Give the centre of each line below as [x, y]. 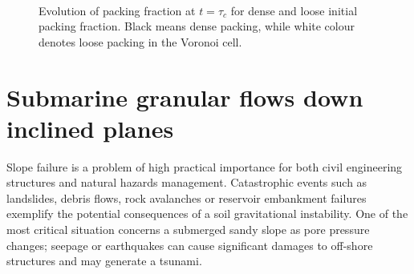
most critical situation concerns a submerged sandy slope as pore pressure [188, 230]
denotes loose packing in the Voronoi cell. [140, 41]
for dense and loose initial [294, 10]
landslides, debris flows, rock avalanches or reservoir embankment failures [187, 197]
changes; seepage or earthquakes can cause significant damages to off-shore [190, 245]
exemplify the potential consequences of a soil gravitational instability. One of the [207, 214]
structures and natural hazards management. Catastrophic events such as [187, 182]
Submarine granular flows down [185, 97]
